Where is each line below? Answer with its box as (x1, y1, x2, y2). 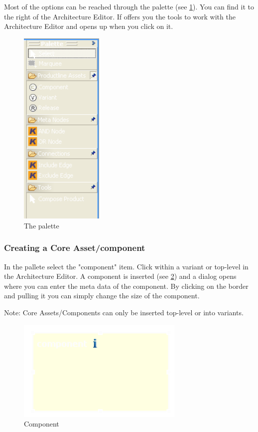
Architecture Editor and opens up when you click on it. (4, 21, 173, 31)
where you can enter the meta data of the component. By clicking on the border (4, 280, 249, 291)
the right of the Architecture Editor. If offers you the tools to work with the (4, 11, 236, 21)
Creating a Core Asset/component (4, 241, 145, 254)
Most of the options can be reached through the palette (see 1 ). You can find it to (4, 1, 254, 11)
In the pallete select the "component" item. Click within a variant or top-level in (4, 261, 249, 271)
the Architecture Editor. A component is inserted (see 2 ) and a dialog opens (4, 271, 237, 281)
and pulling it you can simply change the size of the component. (4, 290, 200, 301)
